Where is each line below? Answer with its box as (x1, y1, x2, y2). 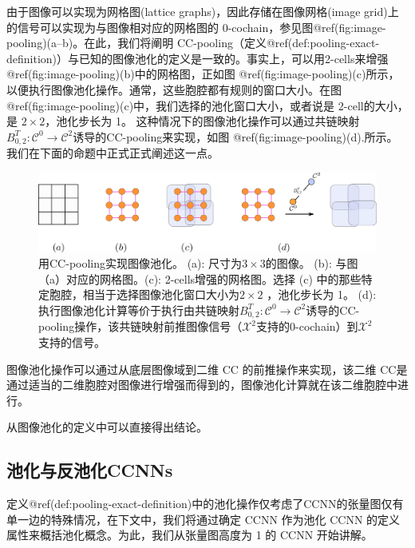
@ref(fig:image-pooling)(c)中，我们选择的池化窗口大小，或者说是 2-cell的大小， (6, 97, 409, 113)
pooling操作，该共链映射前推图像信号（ (38, 318, 243, 335)
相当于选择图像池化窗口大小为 (82, 286, 239, 303)
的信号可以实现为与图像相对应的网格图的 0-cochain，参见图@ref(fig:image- (6, 18, 386, 35)
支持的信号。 (38, 334, 105, 350)
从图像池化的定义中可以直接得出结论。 (6, 419, 207, 435)
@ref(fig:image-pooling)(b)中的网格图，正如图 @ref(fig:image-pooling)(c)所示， (6, 66, 400, 82)
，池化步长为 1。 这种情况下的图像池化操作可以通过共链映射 (45, 113, 360, 129)
